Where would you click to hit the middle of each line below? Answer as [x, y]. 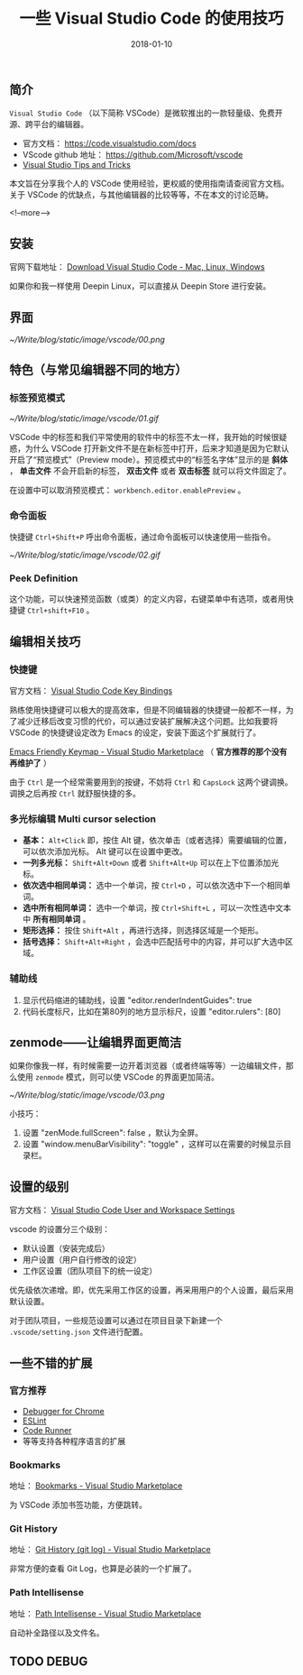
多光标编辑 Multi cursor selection [83, 819]
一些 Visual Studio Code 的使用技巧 [151, 18]
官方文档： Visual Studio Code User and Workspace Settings [122, 1210]
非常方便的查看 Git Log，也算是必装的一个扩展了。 [103, 1569]
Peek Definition [44, 578]
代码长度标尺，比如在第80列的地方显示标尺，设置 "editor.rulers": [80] [151, 1011]
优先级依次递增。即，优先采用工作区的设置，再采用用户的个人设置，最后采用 [151, 1290]
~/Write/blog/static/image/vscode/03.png [87, 1095]
